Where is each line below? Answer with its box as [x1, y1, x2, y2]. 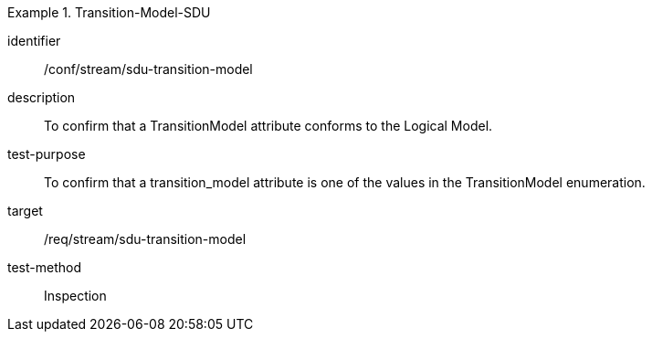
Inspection [44, 288, 107, 303]
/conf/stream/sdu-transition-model [44, 61, 253, 77]
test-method [7, 260, 81, 275]
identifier [7, 33, 61, 48]
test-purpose [7, 146, 86, 162]
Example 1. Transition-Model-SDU [7, 5, 211, 20]
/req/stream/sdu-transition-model [44, 231, 247, 247]
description [7, 90, 76, 105]
